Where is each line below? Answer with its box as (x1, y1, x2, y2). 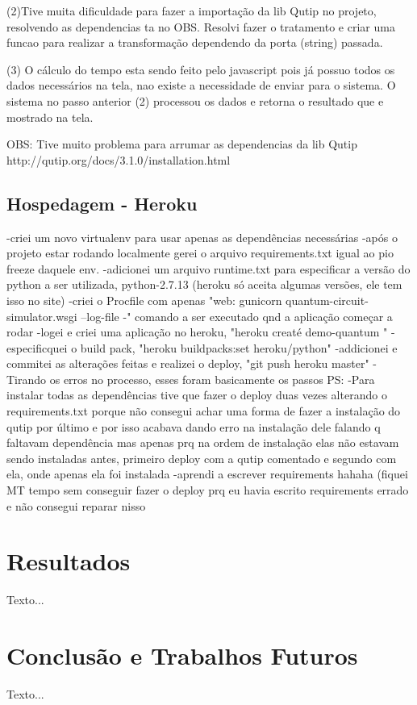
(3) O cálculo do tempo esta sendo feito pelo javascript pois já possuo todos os (6, 60, 395, 77)
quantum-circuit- (286, 291, 369, 308)
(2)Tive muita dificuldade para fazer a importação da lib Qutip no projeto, (6, 2, 377, 19)
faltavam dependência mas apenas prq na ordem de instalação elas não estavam (6, 434, 399, 451)
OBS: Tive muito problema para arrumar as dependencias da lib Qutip (6, 136, 357, 152)
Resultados (6, 544, 131, 578)
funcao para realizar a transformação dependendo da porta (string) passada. (6, 34, 383, 51)
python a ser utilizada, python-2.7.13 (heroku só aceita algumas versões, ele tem (6, 276, 402, 293)
